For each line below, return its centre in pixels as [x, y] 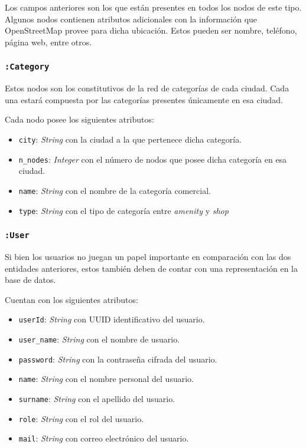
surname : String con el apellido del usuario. [97, 398]
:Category [27, 67]
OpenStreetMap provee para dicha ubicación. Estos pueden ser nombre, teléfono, [151, 30]
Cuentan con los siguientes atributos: [71, 299]
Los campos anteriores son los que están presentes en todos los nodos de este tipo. [153, 7]
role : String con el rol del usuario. [81, 418]
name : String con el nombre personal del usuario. [106, 379]
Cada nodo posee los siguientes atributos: [79, 119]
